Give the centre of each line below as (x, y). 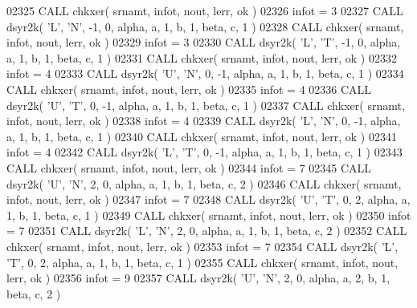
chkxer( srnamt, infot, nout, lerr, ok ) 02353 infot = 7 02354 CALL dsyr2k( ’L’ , (202, 246)
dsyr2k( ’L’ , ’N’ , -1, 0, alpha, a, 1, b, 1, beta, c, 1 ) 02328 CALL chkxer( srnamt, (205, 26)
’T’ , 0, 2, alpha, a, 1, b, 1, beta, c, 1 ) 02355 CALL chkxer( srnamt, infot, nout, (202, 262)
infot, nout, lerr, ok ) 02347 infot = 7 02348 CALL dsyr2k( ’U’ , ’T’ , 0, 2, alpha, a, (208, 199)
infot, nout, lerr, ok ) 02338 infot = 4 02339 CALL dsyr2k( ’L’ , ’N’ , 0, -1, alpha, (204, 121)
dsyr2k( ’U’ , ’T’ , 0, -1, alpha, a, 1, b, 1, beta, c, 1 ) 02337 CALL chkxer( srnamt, (206, 105)
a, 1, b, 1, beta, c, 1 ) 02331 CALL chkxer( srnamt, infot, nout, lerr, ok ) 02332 (202, 57)
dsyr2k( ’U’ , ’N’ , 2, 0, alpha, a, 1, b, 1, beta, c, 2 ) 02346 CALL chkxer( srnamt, (204, 183)
